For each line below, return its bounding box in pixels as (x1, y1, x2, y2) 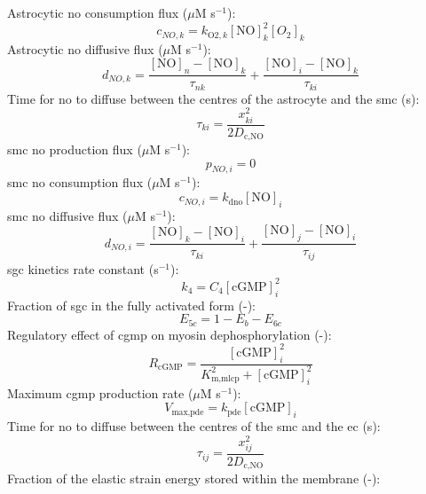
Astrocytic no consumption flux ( (7, 4, 188, 21)
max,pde (171, 407, 204, 417)
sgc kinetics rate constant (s (7, 259, 159, 278)
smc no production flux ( (7, 140, 142, 159)
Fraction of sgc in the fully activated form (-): (7, 295, 256, 314)
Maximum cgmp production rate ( (7, 383, 193, 402)
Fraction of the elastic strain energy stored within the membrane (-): (7, 469, 381, 488)
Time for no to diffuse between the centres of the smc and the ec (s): (7, 417, 381, 435)
